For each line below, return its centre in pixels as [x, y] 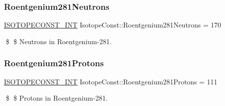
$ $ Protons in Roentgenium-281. [57, 98]
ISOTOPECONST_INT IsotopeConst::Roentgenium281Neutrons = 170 [113, 25]
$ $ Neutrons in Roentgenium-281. [59, 41]
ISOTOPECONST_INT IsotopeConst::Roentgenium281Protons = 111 [111, 81]
